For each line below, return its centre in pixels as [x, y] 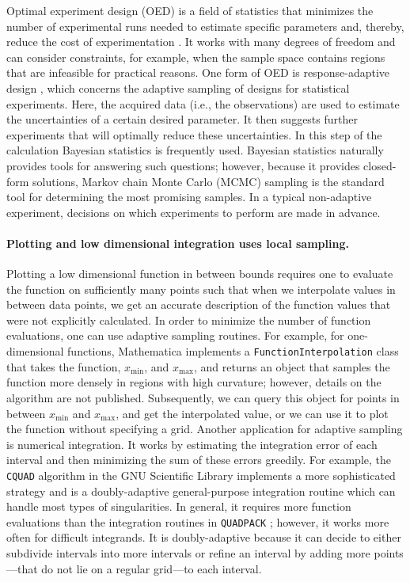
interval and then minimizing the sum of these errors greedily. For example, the [199, 460]
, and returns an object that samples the [292, 366]
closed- [380, 165]
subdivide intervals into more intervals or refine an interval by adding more [188, 552]
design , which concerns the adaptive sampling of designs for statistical [178, 87]
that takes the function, [64, 366]
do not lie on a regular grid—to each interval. [152, 568]
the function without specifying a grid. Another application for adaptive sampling [205, 429]
